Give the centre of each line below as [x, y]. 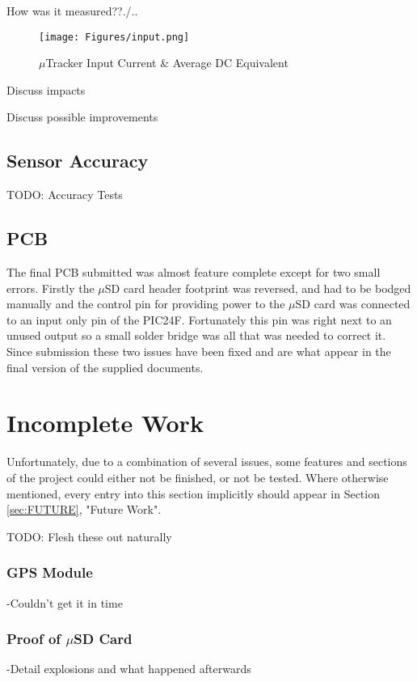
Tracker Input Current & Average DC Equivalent [167, 63]
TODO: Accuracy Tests [65, 195]
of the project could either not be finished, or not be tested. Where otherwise [198, 477]
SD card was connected [353, 304]
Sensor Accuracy [78, 161]
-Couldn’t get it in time [65, 602]
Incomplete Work [105, 423]
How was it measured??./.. [72, 11]
